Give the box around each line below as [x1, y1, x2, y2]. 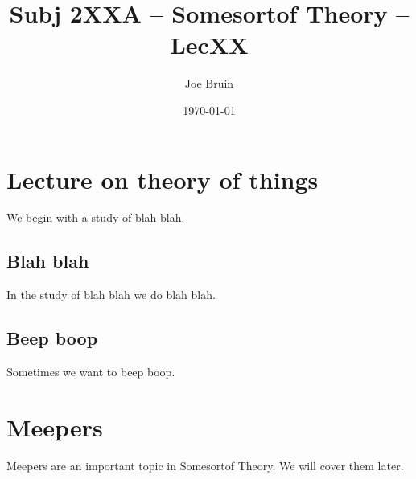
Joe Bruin [184, 75, 234, 92]
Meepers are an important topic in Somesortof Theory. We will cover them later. [6, 456, 404, 473]
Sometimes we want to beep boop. [6, 363, 175, 380]
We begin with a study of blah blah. [6, 209, 185, 226]
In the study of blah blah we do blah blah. [6, 286, 216, 303]
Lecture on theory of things [6, 162, 319, 195]
